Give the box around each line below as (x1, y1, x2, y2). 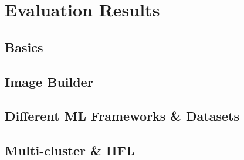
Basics (5, 38, 43, 56)
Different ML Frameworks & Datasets (5, 107, 240, 125)
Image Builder (5, 72, 93, 90)
